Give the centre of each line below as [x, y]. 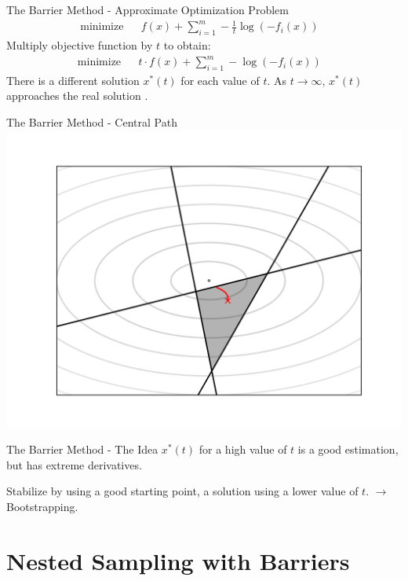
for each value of [220, 80]
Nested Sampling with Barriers [178, 560]
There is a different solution [73, 80]
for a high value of [243, 449]
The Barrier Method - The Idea [82, 449]
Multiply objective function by [80, 44]
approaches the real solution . [77, 96]
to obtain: [187, 44]
